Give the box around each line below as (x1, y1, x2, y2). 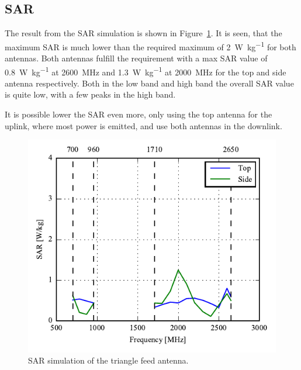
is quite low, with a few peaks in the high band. (5, 88, 176, 101)
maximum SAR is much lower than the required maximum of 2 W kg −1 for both (5, 39, 296, 53)
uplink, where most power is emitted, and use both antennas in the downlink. (5, 119, 282, 132)
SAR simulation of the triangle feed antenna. (28, 354, 189, 366)
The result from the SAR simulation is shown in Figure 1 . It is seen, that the (5, 27, 282, 39)
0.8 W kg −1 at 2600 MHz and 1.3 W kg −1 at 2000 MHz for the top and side (5, 64, 286, 78)
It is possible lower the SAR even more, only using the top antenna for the (5, 108, 272, 120)
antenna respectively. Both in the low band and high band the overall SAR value (5, 77, 294, 89)
